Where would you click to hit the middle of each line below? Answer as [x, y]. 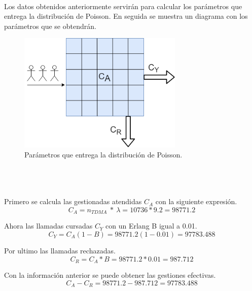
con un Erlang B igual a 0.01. [151, 226]
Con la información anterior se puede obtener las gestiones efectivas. [110, 274]
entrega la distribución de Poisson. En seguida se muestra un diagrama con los [126, 16]
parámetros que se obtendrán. [50, 26]
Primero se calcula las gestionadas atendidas [73, 201]
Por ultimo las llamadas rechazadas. [60, 250]
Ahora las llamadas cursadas [48, 226]
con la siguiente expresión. [196, 201]
